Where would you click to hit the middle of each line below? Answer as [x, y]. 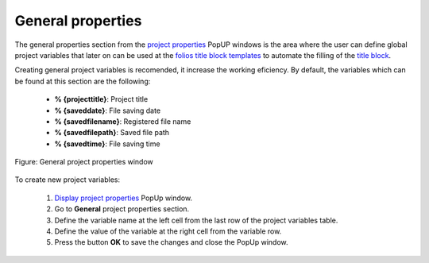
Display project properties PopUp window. [124, 198]
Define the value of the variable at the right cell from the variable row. [168, 231]
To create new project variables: [68, 180]
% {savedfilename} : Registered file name [123, 121]
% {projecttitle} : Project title [101, 99]
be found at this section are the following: [83, 81]
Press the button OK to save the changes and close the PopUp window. [171, 242]
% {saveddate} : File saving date [108, 110]
